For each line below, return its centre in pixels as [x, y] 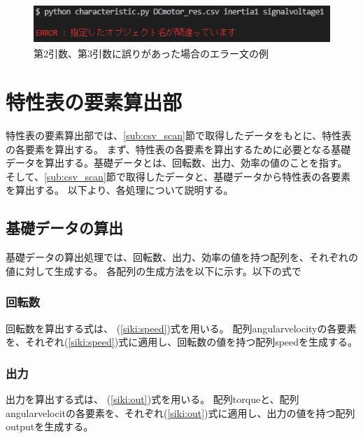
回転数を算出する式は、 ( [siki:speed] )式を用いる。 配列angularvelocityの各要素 [181, 328]
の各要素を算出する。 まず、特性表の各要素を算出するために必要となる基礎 [178, 149]
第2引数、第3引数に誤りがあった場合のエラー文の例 [151, 54]
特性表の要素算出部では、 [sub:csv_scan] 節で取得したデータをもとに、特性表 [179, 135]
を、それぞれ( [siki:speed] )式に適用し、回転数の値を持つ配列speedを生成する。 [182, 342]
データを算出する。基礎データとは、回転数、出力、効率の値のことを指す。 [177, 163]
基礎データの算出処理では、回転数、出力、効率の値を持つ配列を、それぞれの [182, 257]
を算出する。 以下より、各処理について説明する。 [120, 190]
